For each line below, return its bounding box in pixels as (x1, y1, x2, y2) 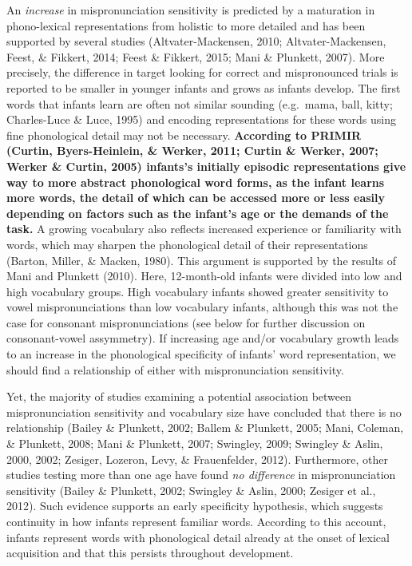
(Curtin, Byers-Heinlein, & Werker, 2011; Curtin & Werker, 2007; (6, 142, 378, 159)
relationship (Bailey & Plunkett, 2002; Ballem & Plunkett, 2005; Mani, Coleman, (6, 419, 404, 436)
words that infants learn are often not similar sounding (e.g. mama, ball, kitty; (6, 95, 393, 112)
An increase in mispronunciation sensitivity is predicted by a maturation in (6, 2, 375, 18)
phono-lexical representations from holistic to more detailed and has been (6, 17, 366, 34)
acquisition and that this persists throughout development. (6, 544, 294, 561)
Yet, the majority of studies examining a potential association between (6, 388, 352, 405)
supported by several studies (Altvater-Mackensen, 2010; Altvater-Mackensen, (6, 33, 386, 49)
